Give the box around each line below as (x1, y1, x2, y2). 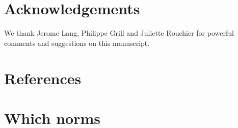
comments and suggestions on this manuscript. (4, 37, 150, 48)
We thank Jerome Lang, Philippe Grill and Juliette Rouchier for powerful (4, 28, 234, 38)
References (4, 67, 82, 88)
